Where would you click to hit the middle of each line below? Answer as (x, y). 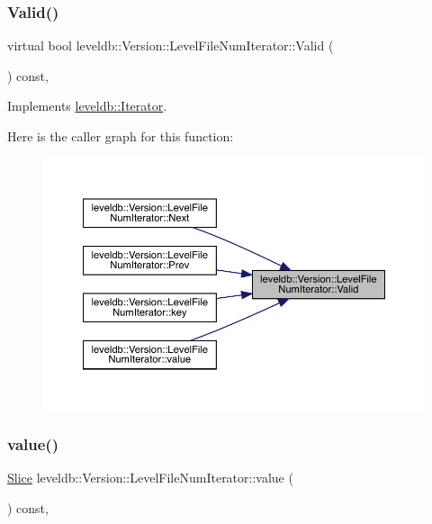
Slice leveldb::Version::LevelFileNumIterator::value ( (150, 478)
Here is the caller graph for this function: (121, 136)
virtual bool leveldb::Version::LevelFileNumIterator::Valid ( (171, 45)
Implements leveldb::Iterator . (87, 106)
